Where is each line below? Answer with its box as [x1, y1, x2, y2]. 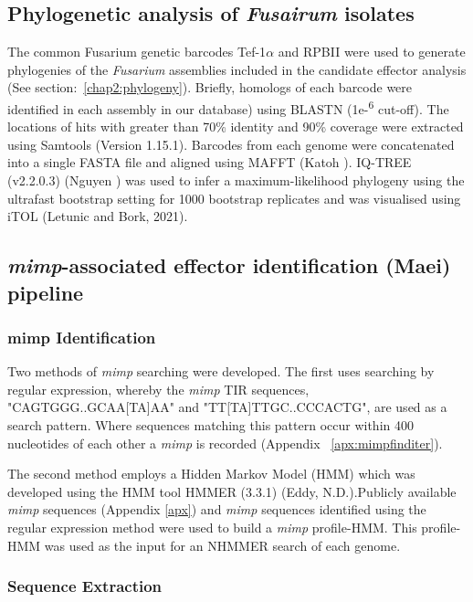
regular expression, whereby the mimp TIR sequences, [7, 379, 310, 398]
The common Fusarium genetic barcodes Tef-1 [7, 42, 267, 61]
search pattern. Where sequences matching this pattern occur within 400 [7, 415, 414, 434]
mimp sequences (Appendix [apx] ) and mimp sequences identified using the [7, 500, 426, 519]
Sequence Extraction [7, 575, 163, 597]
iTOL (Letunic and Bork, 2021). [7, 206, 188, 226]
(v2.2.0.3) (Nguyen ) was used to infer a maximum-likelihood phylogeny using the [7, 171, 465, 190]
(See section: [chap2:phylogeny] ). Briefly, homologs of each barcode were [7, 78, 413, 97]
